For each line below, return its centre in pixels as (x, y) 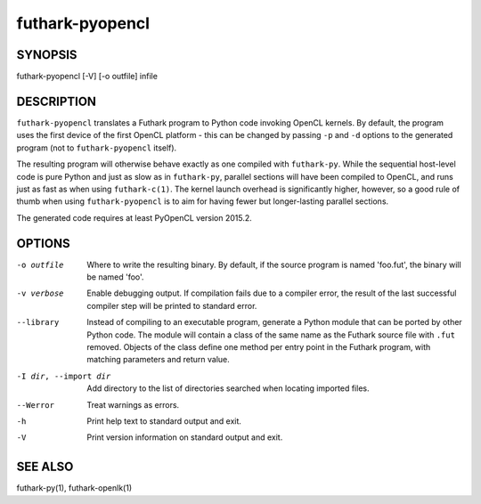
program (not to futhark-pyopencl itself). (97, 148)
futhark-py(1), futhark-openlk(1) (74, 488)
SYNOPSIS (47, 55)
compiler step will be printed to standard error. (172, 305)
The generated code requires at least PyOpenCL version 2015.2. (135, 217)
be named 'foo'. (115, 277)
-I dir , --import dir (64, 376)
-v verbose (40, 293)
